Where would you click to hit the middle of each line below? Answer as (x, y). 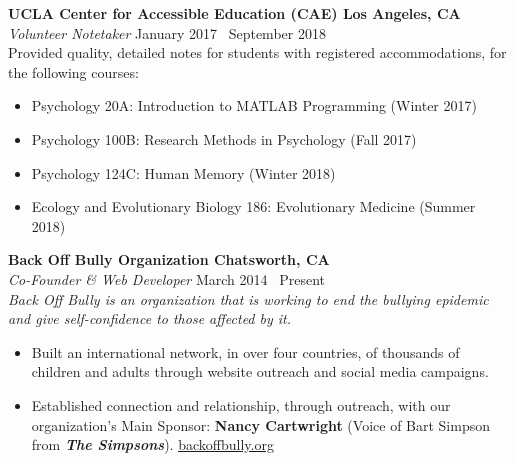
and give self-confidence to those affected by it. (150, 318)
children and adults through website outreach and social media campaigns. (260, 371)
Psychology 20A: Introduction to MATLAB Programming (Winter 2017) (254, 105)
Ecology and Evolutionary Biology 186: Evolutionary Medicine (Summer (253, 206)
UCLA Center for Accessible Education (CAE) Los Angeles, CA (234, 13)
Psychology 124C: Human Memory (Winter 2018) (183, 172)
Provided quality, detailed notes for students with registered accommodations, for (257, 52)
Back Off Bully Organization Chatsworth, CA (169, 259)
